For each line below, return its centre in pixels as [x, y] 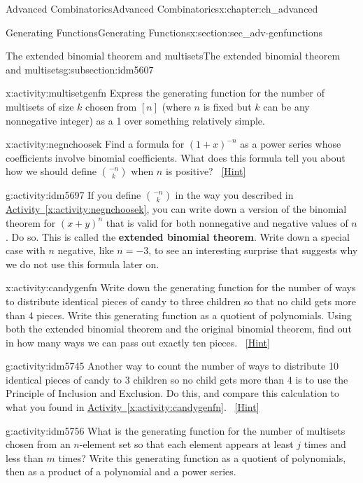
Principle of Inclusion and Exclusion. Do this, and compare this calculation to [173, 393]
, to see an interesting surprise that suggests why [253, 250]
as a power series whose [291, 144]
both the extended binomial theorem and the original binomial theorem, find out [179, 329]
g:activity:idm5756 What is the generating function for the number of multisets [176, 430]
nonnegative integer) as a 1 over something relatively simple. [135, 120]
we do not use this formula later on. [83, 264]
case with [26, 250]
